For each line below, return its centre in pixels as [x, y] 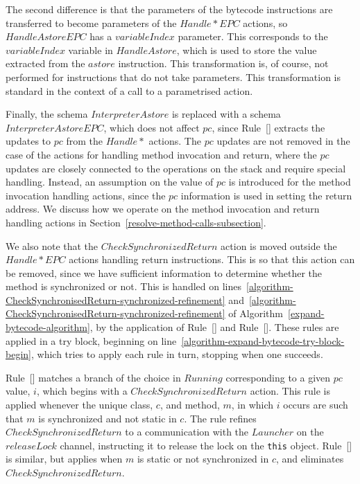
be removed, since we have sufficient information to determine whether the [164, 272]
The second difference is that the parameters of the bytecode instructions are [169, 9]
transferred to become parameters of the [91, 23]
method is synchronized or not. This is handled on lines [123, 286]
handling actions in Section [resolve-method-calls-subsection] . [136, 222]
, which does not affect [152, 127]
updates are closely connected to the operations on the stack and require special [176, 168]
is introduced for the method [290, 182]
